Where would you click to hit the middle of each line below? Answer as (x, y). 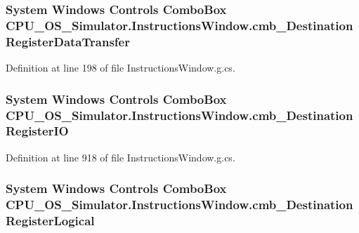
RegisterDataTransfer (68, 41)
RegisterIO (37, 131)
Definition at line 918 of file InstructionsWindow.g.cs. (120, 157)
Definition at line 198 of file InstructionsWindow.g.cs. (120, 68)
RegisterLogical (50, 221)
